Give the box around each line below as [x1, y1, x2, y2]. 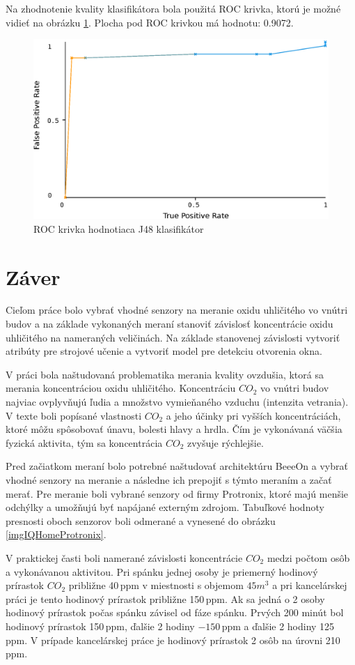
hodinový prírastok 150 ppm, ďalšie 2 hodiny [6, 618, 195, 633]
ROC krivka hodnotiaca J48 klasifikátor [33, 221, 204, 236]
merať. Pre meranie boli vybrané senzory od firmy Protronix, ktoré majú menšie [6, 486, 349, 500]
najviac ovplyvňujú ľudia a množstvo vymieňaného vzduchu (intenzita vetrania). [6, 395, 349, 409]
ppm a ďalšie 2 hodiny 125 [221, 618, 335, 633]
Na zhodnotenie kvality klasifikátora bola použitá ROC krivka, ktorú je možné [6, 1, 341, 15]
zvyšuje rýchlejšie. [187, 435, 264, 450]
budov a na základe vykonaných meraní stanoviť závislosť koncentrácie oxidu [6, 316, 333, 331]
